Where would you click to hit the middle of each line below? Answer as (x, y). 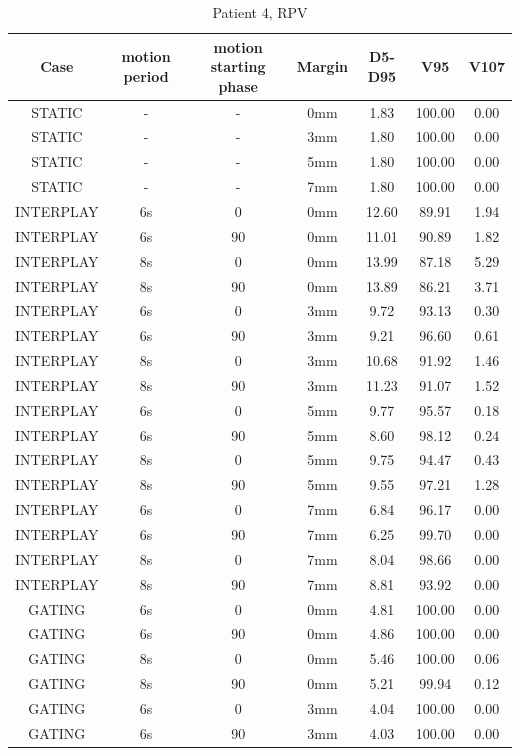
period (146, 75)
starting (238, 66)
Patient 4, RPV (260, 12)
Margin (322, 66)
